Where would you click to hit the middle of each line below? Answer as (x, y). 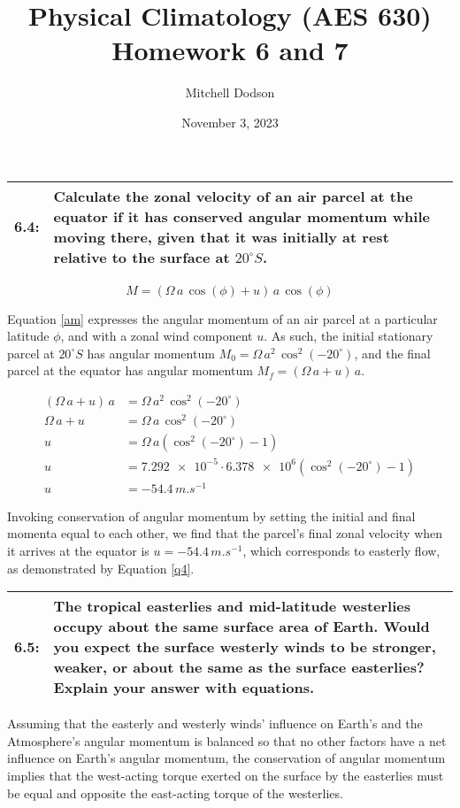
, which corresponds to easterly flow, (341, 550)
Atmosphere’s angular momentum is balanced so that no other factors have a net (227, 740)
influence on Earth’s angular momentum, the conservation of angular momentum (226, 758)
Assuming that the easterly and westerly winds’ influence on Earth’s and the (215, 723)
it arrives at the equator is (78, 550)
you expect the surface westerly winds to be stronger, (245, 647)
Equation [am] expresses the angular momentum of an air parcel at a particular (222, 318)
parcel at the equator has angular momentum (130, 370)
